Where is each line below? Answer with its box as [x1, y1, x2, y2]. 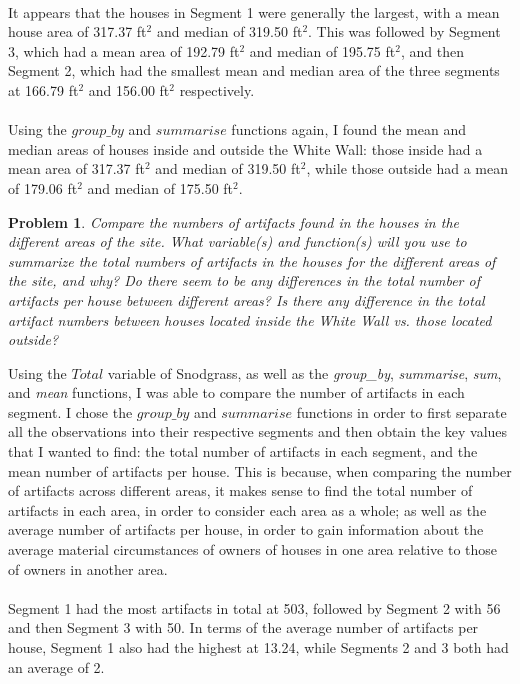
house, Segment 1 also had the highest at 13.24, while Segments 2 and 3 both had [8, 637, 509, 657]
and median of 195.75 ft [249, 40, 396, 61]
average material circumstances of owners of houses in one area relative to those [8, 539, 498, 560]
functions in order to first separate [296, 401, 507, 422]
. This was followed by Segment [308, 21, 501, 42]
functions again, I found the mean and [231, 119, 466, 140]
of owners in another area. [8, 558, 168, 579]
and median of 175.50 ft [87, 177, 234, 198]
